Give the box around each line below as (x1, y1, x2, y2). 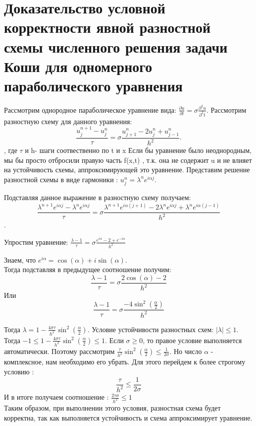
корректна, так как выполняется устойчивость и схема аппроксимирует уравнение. (4, 412, 253, 423)
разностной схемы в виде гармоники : (4, 174, 118, 184)
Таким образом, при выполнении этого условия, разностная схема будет (4, 402, 221, 413)
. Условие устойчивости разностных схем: (87, 324, 214, 334)
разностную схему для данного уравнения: (4, 116, 132, 126)
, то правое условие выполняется (143, 335, 242, 345)
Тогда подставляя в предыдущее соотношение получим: (4, 264, 171, 275)
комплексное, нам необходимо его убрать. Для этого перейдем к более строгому (4, 356, 246, 367)
